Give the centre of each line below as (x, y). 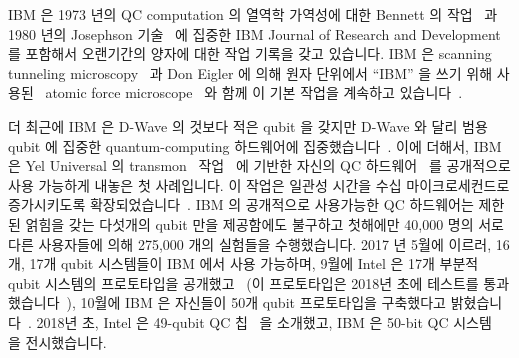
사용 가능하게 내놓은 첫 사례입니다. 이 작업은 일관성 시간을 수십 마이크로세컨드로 (259, 184)
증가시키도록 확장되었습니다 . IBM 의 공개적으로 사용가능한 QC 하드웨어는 (241, 204)
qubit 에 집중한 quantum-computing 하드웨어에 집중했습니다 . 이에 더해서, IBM (255, 145)
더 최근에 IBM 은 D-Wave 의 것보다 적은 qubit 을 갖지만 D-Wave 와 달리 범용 (248, 125)
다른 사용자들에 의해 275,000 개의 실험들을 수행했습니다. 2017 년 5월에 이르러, (250, 243)
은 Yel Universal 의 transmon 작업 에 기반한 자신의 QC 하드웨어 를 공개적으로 (259, 165)
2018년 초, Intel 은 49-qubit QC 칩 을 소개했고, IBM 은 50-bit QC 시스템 (264, 321)
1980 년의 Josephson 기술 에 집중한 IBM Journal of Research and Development (254, 33)
